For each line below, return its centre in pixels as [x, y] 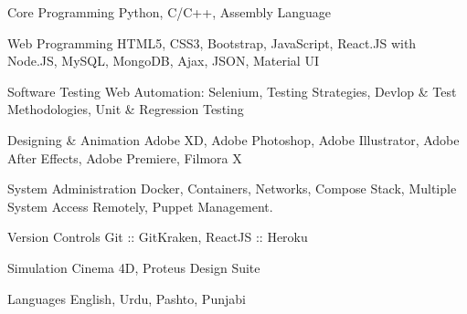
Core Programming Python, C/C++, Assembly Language [169, 12]
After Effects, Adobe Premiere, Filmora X [125, 157]
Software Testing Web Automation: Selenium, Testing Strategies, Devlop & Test [232, 91]
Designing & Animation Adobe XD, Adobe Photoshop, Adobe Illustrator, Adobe [233, 139]
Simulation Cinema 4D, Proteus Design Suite [134, 267]
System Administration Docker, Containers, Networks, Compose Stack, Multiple [232, 188]
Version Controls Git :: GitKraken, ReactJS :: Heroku [158, 237]
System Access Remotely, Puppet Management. [140, 206]
